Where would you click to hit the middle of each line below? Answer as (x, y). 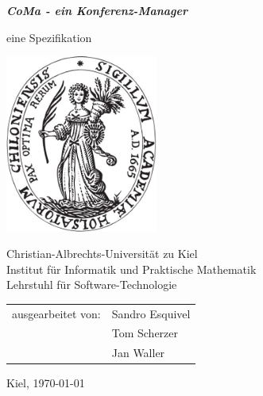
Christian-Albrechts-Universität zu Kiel (102, 254)
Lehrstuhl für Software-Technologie (92, 285)
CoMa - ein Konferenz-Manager (97, 10)
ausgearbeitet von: (56, 313)
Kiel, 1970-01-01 (46, 383)
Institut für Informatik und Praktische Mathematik (131, 269)
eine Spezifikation (49, 37)
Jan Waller (138, 353)
